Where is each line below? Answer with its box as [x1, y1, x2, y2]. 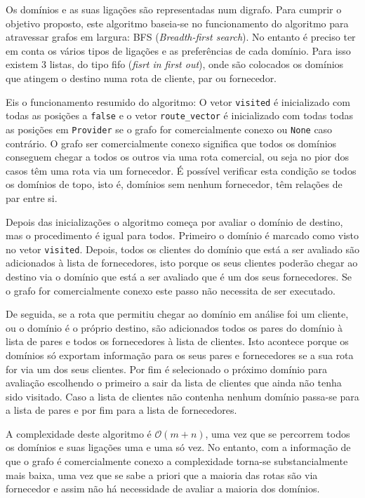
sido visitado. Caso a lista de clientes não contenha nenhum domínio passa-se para [6, 389, 359, 403]
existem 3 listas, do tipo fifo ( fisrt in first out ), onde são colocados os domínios [6, 57, 344, 72]
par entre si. [6, 190, 58, 205]
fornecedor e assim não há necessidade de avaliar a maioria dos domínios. [6, 481, 320, 496]
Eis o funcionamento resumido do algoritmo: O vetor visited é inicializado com [6, 94, 350, 109]
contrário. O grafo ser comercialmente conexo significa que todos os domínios [6, 135, 337, 150]
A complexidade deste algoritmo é [6, 426, 152, 440]
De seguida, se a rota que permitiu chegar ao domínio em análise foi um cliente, [6, 307, 349, 321]
